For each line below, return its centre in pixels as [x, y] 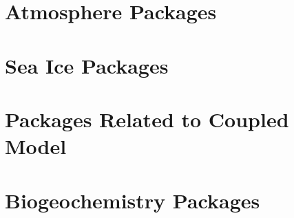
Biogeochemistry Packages [133, 200]
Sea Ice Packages [87, 65]
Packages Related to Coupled [147, 119]
